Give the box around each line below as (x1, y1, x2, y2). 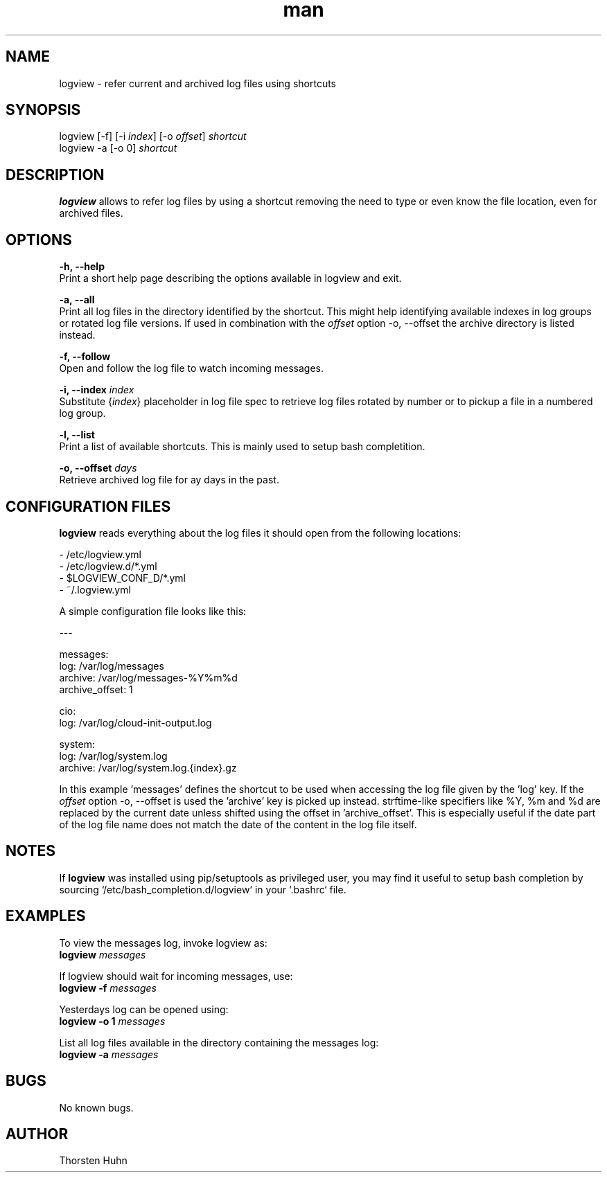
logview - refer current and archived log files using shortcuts (59, 77, 336, 89)
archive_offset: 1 (59, 683, 133, 695)
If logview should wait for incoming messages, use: (59, 970, 293, 982)
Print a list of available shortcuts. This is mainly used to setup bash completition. (59, 440, 425, 453)
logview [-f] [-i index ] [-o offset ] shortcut (59, 130, 247, 143)
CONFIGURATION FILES (6, 497, 171, 515)
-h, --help (59, 260, 105, 273)
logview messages (59, 948, 146, 961)
